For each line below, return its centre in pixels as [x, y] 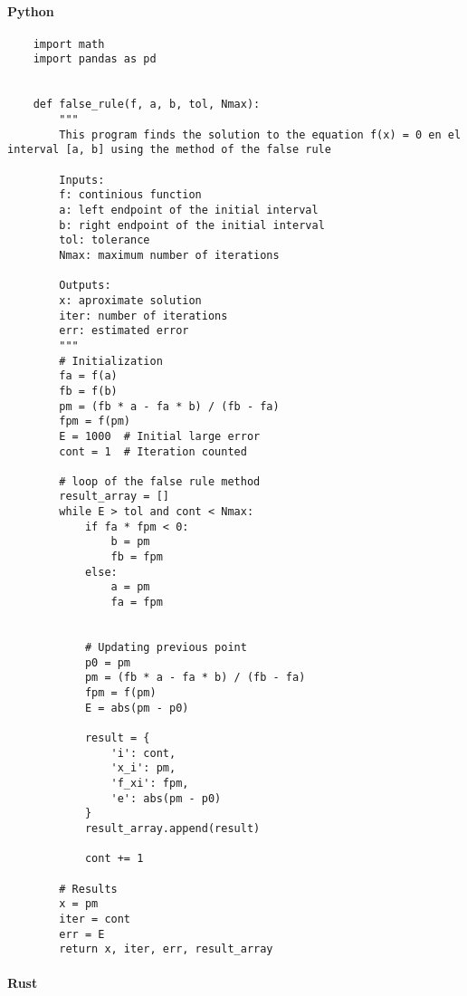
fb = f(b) [88, 391]
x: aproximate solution [130, 300]
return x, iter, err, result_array [166, 949]
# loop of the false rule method [160, 481]
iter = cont [95, 919]
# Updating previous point [166, 648]
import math [69, 44]
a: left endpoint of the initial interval [189, 211]
